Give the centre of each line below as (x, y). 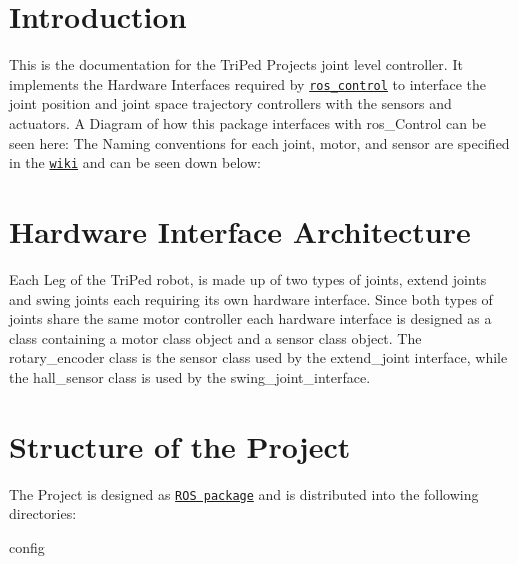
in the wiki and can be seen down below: (135, 162)
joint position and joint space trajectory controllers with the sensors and (230, 103)
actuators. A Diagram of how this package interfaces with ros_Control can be (248, 122)
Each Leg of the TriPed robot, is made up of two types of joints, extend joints (248, 278)
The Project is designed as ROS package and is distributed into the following (244, 493)
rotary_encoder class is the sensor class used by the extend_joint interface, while (258, 357)
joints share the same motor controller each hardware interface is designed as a (250, 318)
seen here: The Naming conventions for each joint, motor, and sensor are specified (259, 142)
